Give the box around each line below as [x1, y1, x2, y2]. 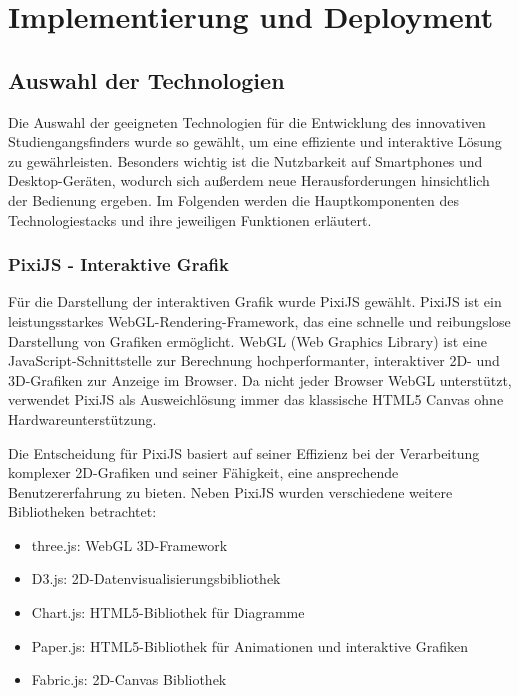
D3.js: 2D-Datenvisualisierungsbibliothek [31, 568, 281, 589]
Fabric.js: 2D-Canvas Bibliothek [31, 669, 227, 690]
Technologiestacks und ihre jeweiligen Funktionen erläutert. [8, 209, 372, 230]
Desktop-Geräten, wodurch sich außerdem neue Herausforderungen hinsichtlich [8, 170, 490, 191]
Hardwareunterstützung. [8, 408, 157, 429]
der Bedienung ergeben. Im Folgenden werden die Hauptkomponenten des [8, 189, 459, 210]
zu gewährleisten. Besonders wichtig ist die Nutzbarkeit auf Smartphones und [8, 150, 483, 171]
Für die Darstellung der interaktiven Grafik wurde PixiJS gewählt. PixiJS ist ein [8, 291, 502, 312]
